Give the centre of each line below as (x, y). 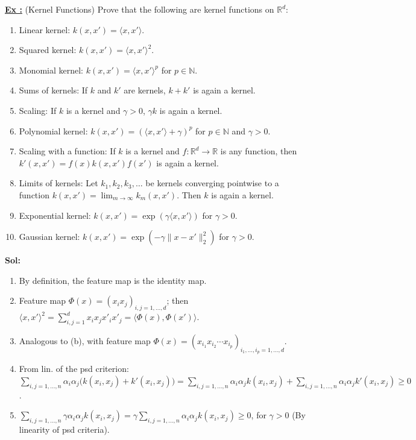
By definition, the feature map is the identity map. (113, 280)
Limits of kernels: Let (58, 183)
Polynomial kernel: (53, 130)
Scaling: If (38, 110)
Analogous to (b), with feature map (85, 340)
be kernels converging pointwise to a (212, 183)
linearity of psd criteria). (64, 429)
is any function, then (259, 151)
